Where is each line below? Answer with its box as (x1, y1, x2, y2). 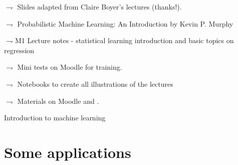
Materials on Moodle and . (17, 95, 99, 106)
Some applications (4, 141, 131, 162)
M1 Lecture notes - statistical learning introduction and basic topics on (15, 35, 234, 46)
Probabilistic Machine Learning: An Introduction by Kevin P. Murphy (17, 18, 233, 29)
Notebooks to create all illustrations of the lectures (17, 78, 173, 89)
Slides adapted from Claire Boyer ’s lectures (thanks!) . (17, 2, 182, 12)
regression (4, 45, 35, 55)
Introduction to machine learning (4, 112, 106, 123)
